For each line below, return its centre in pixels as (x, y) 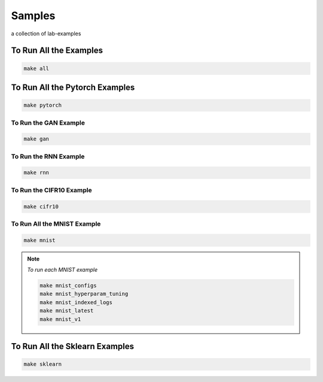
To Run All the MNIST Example (56, 223)
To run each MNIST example (63, 270)
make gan (36, 139)
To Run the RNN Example (48, 156)
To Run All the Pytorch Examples (73, 87)
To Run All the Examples (57, 51)
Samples (33, 16)
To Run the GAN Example (48, 123)
